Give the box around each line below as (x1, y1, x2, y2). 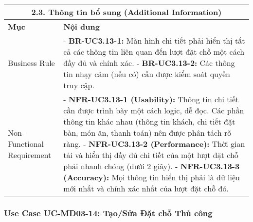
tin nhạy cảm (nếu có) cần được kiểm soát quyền (63, 68, 231, 79)
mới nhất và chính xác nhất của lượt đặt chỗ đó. (63, 183, 229, 194)
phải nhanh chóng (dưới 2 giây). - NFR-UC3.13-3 (63, 160, 240, 172)
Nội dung (63, 21, 100, 32)
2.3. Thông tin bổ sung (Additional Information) (31, 6, 222, 17)
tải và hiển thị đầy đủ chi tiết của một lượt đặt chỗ (63, 149, 238, 160)
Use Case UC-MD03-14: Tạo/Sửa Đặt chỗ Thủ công (4, 206, 213, 219)
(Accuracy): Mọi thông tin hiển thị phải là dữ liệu (63, 172, 240, 183)
